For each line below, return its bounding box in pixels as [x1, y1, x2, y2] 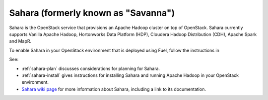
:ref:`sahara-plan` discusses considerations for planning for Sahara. [21, 66, 160, 71]
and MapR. [9, 38, 32, 44]
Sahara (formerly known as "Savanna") [9, 7, 175, 18]
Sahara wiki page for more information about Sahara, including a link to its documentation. [21, 86, 206, 92]
